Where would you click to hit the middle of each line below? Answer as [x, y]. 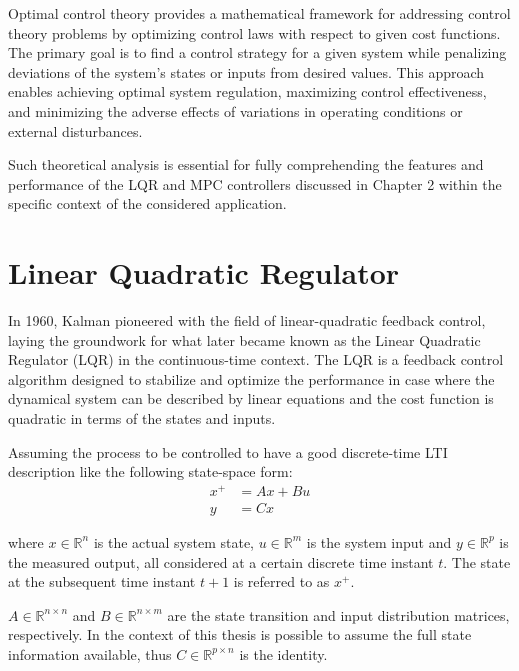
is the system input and [379, 541]
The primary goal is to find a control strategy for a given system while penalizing [257, 52]
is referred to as [281, 581]
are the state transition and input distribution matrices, [338, 614]
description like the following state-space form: [150, 471]
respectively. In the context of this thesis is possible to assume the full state [240, 634]
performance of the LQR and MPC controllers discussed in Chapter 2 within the [255, 183]
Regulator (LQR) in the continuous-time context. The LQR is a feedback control [256, 359]
